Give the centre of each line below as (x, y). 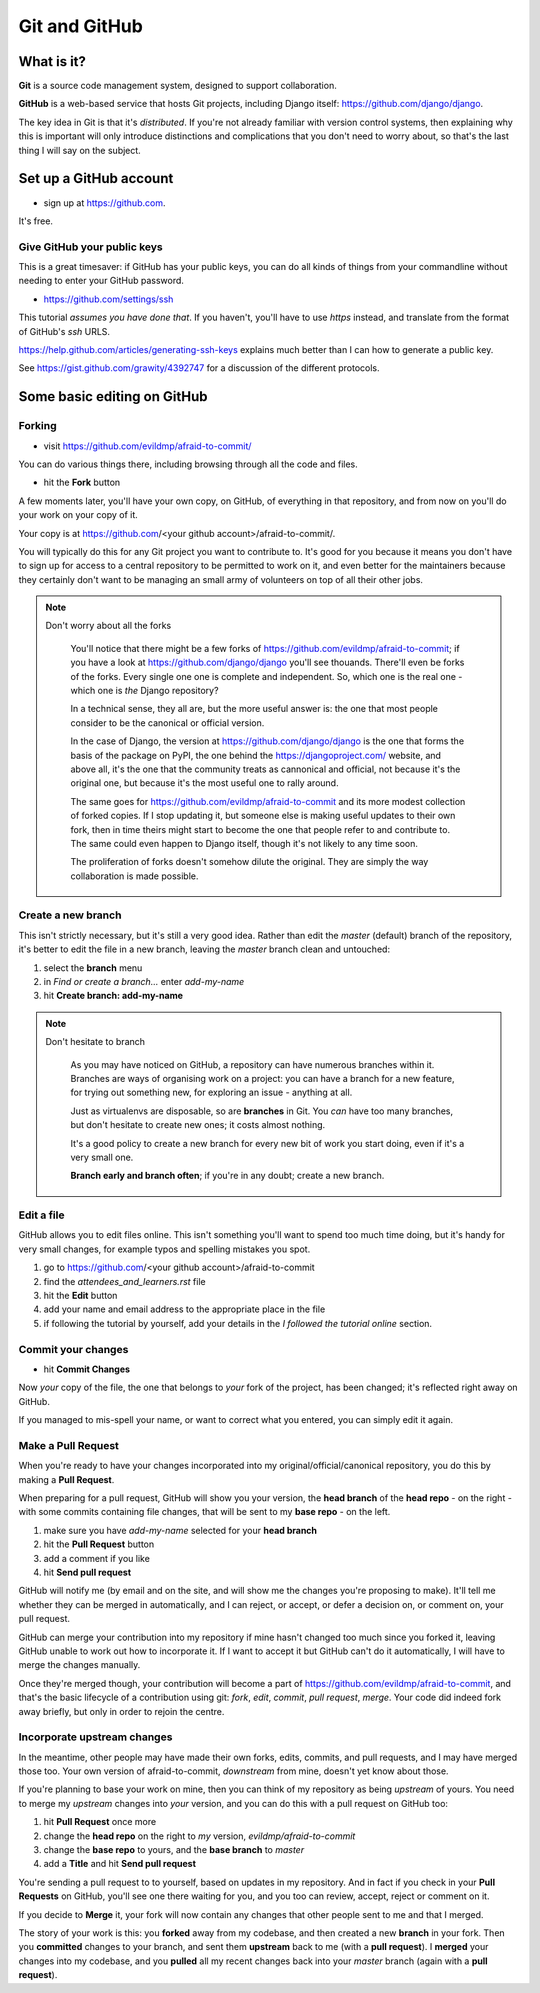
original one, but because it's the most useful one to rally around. (204, 783)
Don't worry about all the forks (108, 626)
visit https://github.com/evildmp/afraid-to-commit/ (147, 446)
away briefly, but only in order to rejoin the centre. (121, 1711)
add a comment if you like (96, 1558)
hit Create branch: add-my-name (113, 996)
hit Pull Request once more (100, 1822)
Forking (37, 426)
